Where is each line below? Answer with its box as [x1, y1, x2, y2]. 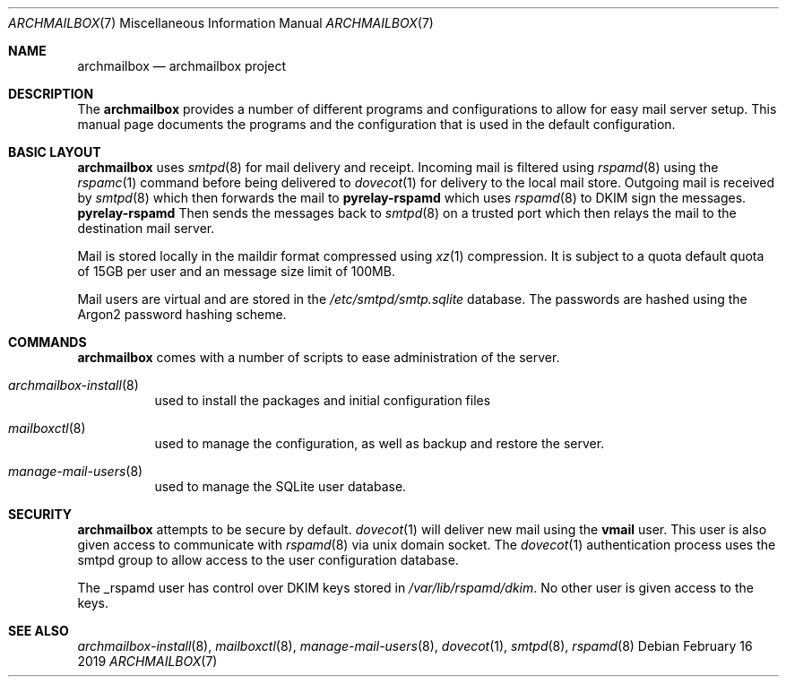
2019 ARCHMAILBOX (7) [77, 654, 218, 669]
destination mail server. [77, 221, 215, 236]
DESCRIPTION [8, 86, 94, 101]
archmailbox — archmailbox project [77, 58, 287, 74]
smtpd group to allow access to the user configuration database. [77, 552, 459, 567]
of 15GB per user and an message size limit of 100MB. [77, 264, 395, 279]
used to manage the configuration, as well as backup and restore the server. [154, 436, 605, 451]
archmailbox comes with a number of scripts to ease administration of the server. [77, 350, 560, 365]
